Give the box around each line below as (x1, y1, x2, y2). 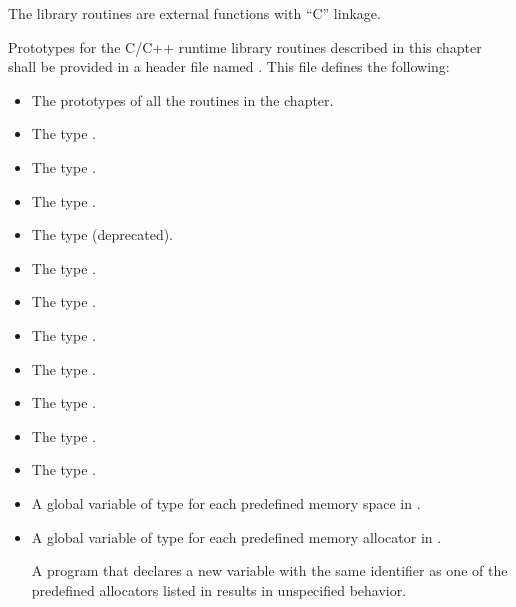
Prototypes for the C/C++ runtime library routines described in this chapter (8, 36, 482, 57)
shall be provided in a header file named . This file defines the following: (8, 56, 450, 77)
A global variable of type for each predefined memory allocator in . (31, 526, 442, 547)
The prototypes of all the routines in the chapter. (31, 89, 334, 110)
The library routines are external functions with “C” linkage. (8, 3, 381, 23)
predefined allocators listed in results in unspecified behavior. (31, 579, 407, 600)
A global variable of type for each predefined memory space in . (31, 492, 421, 513)
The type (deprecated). (31, 224, 174, 245)
